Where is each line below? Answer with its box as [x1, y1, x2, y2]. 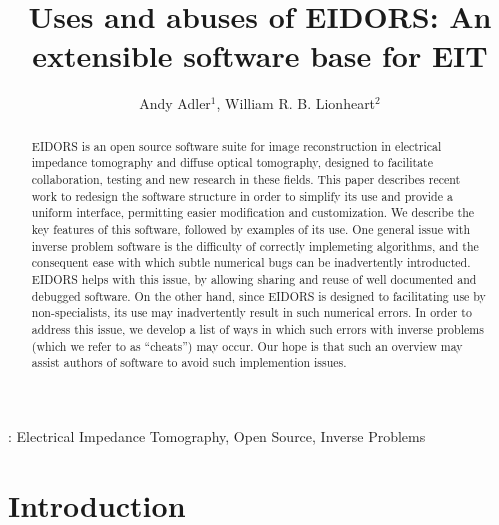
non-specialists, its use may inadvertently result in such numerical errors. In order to [31, 304, 472, 321]
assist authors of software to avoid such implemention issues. [31, 354, 347, 371]
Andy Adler [139, 93, 211, 114]
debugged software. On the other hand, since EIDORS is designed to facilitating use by [31, 287, 486, 304]
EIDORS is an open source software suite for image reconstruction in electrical [31, 137, 442, 154]
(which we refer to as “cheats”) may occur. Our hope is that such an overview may [31, 337, 463, 354]
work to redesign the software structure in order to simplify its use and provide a [31, 187, 453, 204]
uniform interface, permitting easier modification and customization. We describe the [31, 204, 475, 221]
